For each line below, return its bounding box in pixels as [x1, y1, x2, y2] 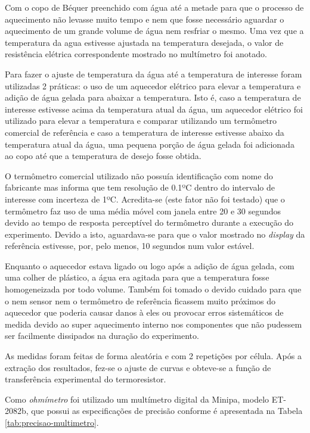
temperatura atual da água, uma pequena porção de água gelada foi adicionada [5, 138, 294, 150]
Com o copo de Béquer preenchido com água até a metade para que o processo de [5, 1, 304, 13]
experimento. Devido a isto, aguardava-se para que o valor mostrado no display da [5, 228, 305, 240]
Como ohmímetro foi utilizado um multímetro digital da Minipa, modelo [5, 392, 269, 405]
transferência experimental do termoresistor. [5, 373, 166, 385]
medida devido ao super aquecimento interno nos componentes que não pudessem [5, 317, 302, 330]
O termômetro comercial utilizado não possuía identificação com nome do [5, 169, 273, 182]
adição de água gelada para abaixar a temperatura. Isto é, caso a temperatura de [5, 91, 301, 104]
